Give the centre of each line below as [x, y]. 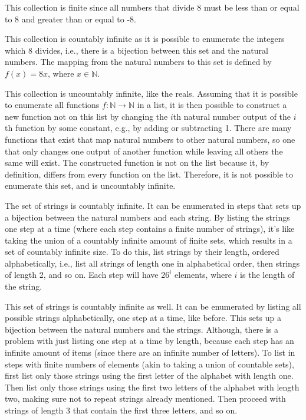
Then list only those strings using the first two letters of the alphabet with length [152, 387]
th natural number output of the [232, 116]
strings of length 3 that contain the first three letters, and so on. [121, 410]
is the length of [267, 275]
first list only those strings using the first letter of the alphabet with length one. [149, 375]
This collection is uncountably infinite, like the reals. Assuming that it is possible [151, 93]
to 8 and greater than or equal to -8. [70, 19]
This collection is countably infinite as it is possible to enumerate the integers [145, 39]
